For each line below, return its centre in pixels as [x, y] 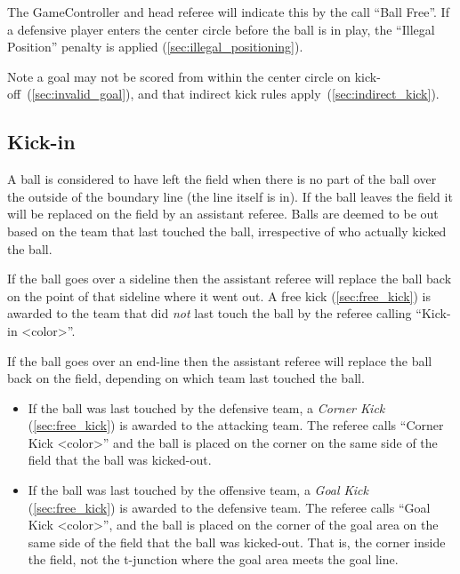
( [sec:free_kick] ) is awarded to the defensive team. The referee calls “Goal [229, 507]
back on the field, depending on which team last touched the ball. [186, 378]
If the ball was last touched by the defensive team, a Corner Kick [206, 407]
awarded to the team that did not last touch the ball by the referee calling [210, 313]
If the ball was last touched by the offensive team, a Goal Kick [198, 490]
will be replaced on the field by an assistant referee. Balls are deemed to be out [223, 214]
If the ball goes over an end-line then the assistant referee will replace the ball [220, 360]
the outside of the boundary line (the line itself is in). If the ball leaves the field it [230, 196]
